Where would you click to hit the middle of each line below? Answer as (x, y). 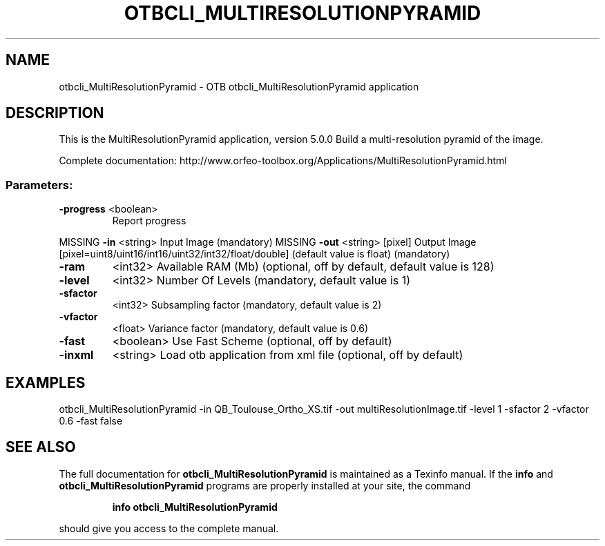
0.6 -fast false (91, 421)
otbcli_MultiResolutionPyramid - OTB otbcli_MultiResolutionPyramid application (239, 86)
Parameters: (39, 185)
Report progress (149, 221)
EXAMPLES (46, 382)
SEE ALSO (41, 447)
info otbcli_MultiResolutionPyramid (195, 507)
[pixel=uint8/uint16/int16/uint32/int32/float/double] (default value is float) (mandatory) (255, 254)
